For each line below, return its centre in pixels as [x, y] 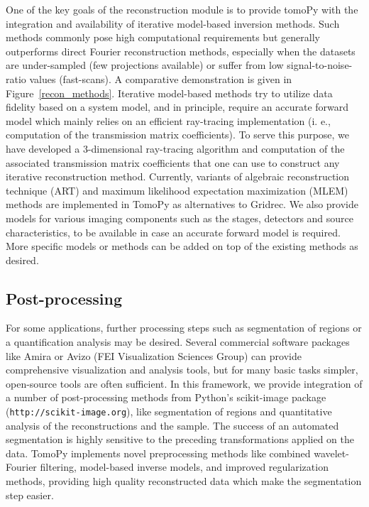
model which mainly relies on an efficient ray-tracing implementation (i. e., [168, 120]
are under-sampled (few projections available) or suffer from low [145, 65]
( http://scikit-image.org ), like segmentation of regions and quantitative [169, 411]
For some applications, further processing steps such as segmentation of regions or [184, 328]
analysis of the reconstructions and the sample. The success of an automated [172, 425]
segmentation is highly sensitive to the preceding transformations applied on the [180, 439]
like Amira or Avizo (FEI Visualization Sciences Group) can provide [154, 355]
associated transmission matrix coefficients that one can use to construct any [173, 162]
